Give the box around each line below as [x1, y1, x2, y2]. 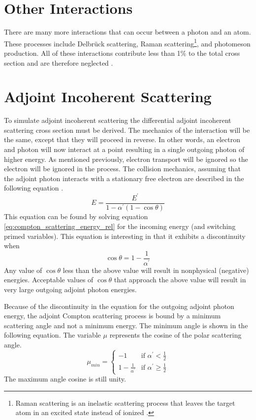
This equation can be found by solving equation [4, 211, 148, 222]
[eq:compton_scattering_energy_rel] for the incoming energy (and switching [4, 221, 236, 231]
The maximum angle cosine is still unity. [4, 374, 126, 384]
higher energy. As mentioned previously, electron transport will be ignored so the [4, 153, 248, 164]
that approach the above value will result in [114, 274, 246, 285]
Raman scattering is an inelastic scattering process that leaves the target [15, 397, 235, 408]
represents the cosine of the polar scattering [109, 330, 242, 340]
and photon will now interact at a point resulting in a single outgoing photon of [4, 144, 245, 154]
